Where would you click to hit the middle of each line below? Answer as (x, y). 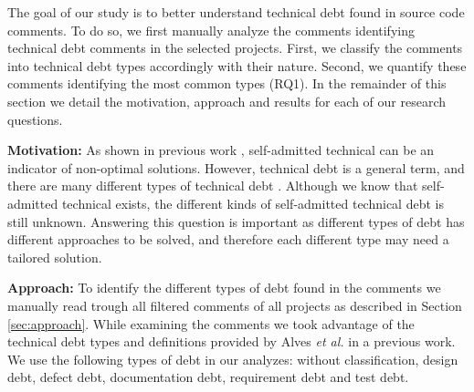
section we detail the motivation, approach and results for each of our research (227, 101)
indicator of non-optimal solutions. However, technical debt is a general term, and (236, 167)
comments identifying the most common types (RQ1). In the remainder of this (227, 83)
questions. (35, 119)
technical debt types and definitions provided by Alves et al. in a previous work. (232, 341)
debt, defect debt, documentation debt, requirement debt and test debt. (208, 377)
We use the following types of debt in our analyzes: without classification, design (233, 359)
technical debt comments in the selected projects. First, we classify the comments (235, 48)
